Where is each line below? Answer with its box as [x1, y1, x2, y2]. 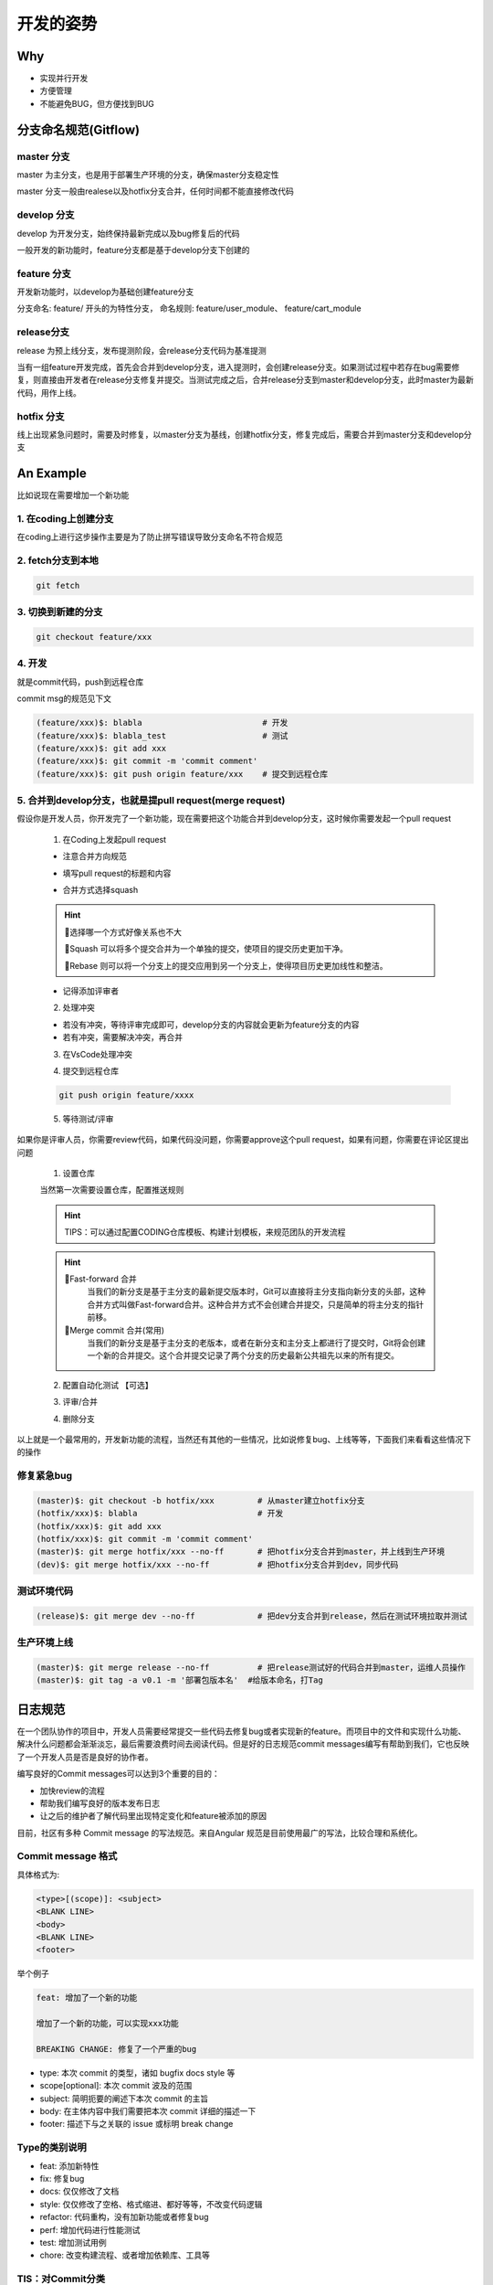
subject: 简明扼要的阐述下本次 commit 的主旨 [39, 2093, 209, 2104]
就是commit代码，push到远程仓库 [16, 676, 144, 687]
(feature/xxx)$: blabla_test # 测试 [36, 730, 288, 740]
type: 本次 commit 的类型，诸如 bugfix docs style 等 [39, 2067, 236, 2078]
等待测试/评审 [62, 1113, 114, 1124]
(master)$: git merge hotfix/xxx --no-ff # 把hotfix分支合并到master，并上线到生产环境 [36, 1546, 446, 1557]
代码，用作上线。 [16, 387, 81, 398]
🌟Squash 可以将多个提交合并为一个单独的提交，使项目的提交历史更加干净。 [64, 943, 349, 954]
